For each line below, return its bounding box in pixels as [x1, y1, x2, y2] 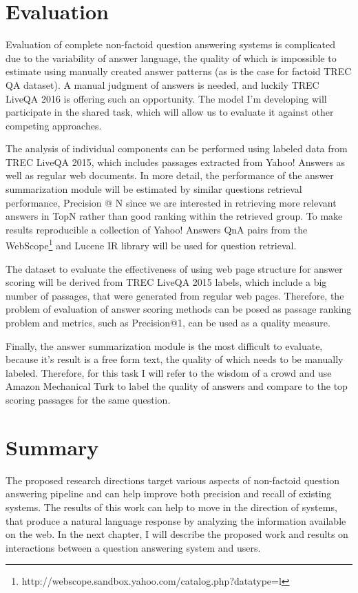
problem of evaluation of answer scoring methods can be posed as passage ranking [6, 302, 352, 316]
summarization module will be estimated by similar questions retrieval [6, 182, 302, 196]
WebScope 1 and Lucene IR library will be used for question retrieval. [6, 236, 297, 253]
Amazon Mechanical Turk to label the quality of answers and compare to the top [6, 379, 348, 393]
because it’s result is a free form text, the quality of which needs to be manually [6, 352, 344, 366]
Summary [6, 433, 99, 461]
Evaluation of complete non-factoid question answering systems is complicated [6, 37, 336, 52]
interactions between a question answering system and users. [6, 540, 261, 554]
